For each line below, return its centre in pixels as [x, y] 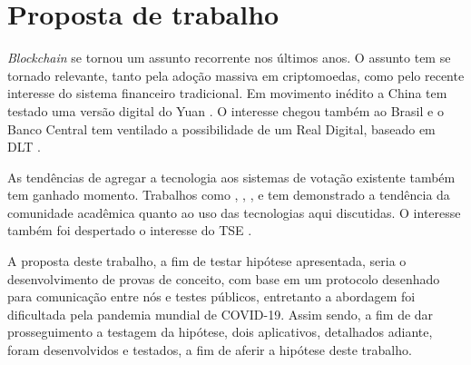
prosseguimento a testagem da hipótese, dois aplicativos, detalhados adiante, [220, 332]
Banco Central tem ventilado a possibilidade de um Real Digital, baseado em [221, 128]
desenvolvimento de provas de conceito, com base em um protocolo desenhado [224, 278]
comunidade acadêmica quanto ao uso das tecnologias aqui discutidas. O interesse [234, 212]
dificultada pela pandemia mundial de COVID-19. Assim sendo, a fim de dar [221, 314]
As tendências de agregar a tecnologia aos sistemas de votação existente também [231, 177]
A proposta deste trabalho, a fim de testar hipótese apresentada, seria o [207, 261]
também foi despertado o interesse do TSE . [130, 230]
